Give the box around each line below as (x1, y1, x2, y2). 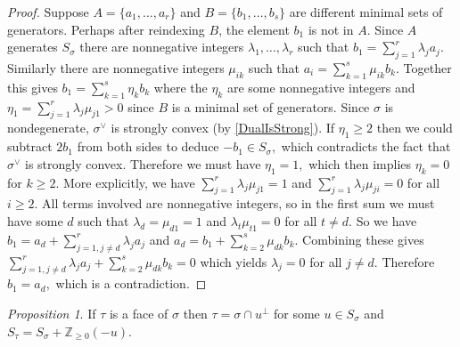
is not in (308, 20, 354, 38)
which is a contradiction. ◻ (55, 274, 207, 293)
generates (7, 37, 58, 56)
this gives (7, 77, 58, 96)
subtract (7, 137, 53, 156)
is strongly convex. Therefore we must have (24, 154, 261, 173)
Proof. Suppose (7, 3, 89, 20)
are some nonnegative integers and (226, 77, 415, 96)
